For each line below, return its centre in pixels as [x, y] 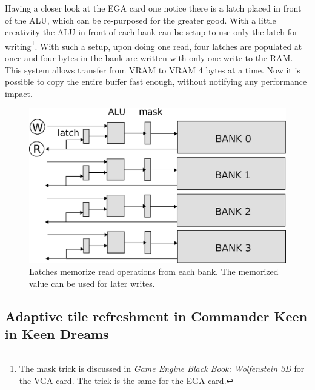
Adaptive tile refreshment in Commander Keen [156, 316]
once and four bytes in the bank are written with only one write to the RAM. [149, 58]
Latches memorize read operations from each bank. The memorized [154, 271]
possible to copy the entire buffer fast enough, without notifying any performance [156, 82]
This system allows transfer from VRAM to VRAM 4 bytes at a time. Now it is [153, 69]
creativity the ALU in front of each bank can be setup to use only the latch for [151, 32]
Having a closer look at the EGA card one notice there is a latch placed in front [153, 8]
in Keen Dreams [57, 334]
